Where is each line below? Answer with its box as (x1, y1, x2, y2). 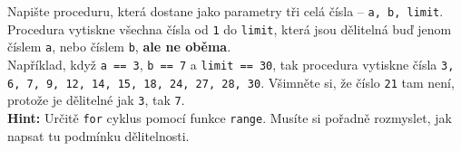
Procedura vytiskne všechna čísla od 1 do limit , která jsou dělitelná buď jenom (7, 19, 452, 38)
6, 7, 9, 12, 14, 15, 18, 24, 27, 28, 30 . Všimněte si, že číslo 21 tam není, (7, 72, 455, 91)
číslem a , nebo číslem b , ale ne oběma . (7, 37, 231, 56)
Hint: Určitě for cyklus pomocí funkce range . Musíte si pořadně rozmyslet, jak (7, 108, 452, 127)
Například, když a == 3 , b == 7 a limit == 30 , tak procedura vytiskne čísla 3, (7, 54, 455, 73)
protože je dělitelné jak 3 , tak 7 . (7, 90, 185, 109)
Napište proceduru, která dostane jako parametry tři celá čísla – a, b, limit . (7, 2, 444, 20)
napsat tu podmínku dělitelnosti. (7, 126, 190, 145)
